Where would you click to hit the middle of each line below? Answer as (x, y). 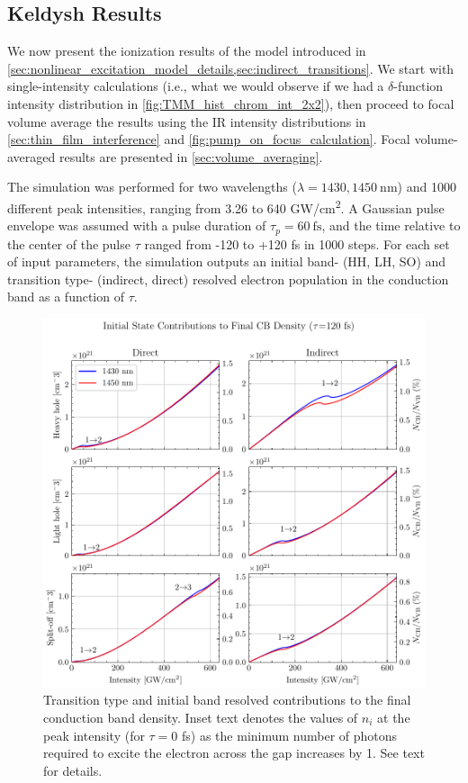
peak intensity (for (94, 735)
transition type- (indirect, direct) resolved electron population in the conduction (228, 279)
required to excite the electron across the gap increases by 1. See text (234, 753)
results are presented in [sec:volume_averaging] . (191, 156)
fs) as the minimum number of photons (290, 735)
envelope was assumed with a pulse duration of (137, 225)
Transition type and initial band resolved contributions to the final (227, 700)
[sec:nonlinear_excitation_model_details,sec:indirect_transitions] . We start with (231, 68)
